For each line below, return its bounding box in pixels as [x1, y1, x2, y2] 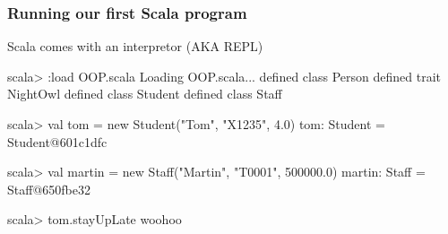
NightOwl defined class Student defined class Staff [7, 84, 282, 103]
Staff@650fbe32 [7, 179, 90, 198]
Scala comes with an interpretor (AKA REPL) [7, 37, 263, 56]
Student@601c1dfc [7, 132, 108, 151]
